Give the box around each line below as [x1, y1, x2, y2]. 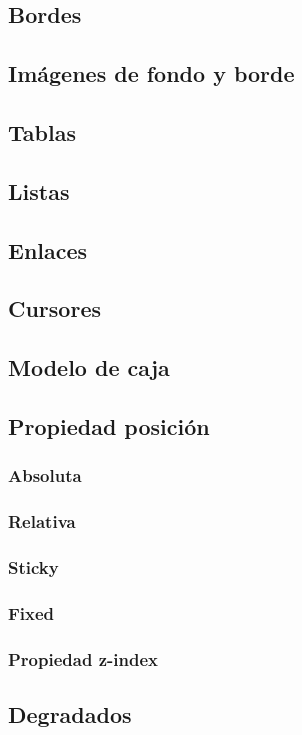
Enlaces [8, 234, 88, 265]
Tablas [8, 116, 76, 147]
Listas [8, 175, 70, 206]
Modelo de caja [8, 352, 170, 383]
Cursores [8, 293, 101, 324]
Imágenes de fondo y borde [8, 58, 295, 89]
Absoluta [8, 463, 82, 488]
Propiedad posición [8, 410, 210, 441]
